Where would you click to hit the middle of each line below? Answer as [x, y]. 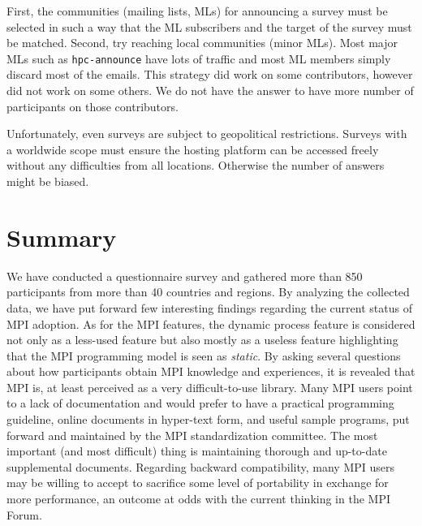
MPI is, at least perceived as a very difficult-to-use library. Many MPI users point [210, 387]
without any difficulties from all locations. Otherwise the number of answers [196, 165]
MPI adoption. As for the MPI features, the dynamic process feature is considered [211, 323]
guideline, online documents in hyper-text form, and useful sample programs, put [208, 419]
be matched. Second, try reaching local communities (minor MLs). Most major [202, 43]
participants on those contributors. [93, 106]
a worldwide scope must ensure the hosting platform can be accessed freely [193, 149]
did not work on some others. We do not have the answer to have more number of [210, 91]
